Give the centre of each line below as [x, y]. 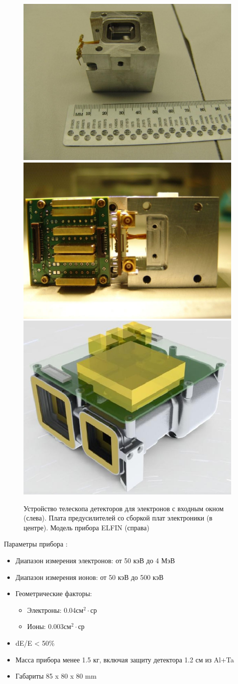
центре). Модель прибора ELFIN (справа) [86, 527]
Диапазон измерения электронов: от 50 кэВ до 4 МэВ [95, 561]
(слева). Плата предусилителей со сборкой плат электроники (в [118, 518]
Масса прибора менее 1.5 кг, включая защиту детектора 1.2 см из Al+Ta [125, 659]
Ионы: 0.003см [49, 626]
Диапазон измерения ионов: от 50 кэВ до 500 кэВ [89, 577]
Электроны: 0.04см [55, 610]
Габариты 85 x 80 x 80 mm [56, 676]
